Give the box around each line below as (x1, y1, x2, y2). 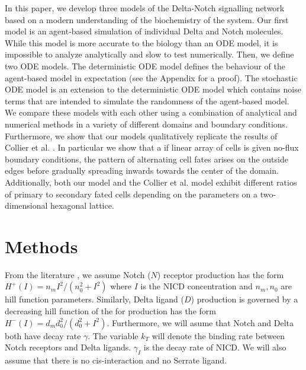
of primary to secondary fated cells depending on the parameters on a (5, 187, 258, 200)
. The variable (88, 329, 138, 342)
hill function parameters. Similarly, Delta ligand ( (5, 293, 185, 305)
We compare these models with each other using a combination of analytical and (5, 106, 297, 119)
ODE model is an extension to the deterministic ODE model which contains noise (5, 83, 301, 95)
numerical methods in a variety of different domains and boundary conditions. (5, 117, 288, 130)
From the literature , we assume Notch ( (5, 268, 151, 280)
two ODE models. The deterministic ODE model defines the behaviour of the (5, 59, 285, 72)
